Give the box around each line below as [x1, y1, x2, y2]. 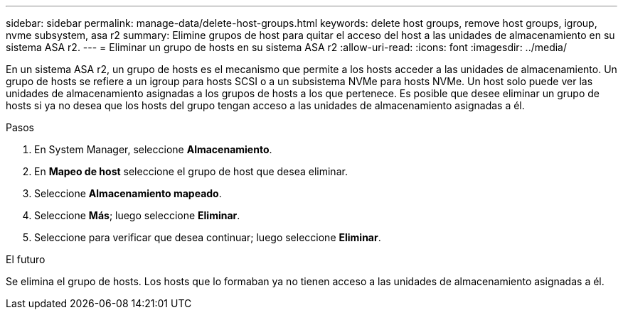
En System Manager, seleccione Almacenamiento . [34, 143, 272, 155]
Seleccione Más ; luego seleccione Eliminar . [34, 209, 240, 221]
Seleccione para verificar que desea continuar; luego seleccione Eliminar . [34, 231, 381, 243]
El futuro [6, 253, 46, 265]
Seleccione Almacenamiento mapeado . [34, 187, 222, 199]
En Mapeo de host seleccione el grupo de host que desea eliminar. [34, 165, 348, 177]
